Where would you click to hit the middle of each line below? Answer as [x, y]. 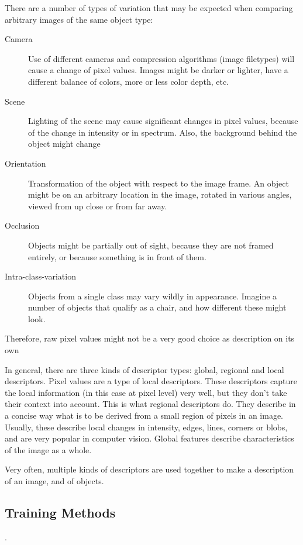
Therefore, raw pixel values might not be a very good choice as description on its [150, 338]
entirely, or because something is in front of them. [117, 256]
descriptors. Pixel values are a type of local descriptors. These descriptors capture [151, 381]
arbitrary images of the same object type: [79, 19]
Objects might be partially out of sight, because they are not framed [151, 245]
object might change [64, 144]
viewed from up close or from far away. [98, 206]
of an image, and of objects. [54, 481]
